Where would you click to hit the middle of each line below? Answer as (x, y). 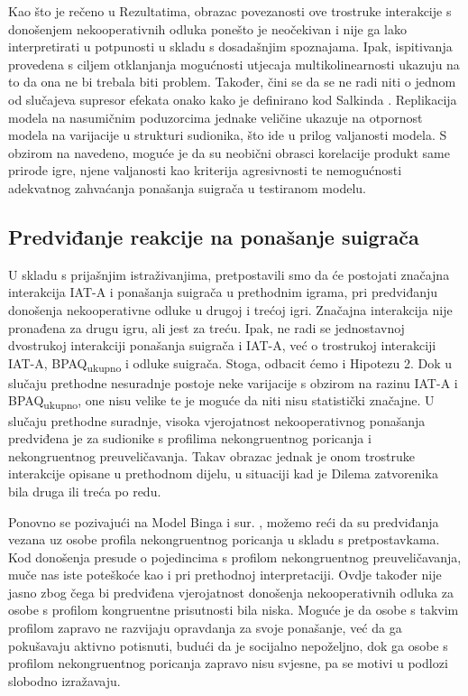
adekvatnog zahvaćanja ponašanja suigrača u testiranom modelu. (187, 187)
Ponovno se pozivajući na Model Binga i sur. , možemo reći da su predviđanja (224, 521)
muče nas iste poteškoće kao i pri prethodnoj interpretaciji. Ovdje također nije (225, 575)
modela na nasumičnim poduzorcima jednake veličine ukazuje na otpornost (216, 117)
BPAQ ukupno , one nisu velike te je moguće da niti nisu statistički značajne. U (221, 402)
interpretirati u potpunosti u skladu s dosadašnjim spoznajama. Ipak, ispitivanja (230, 46)
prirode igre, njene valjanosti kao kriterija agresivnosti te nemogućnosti (205, 170)
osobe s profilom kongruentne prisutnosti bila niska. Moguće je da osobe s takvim (234, 610)
